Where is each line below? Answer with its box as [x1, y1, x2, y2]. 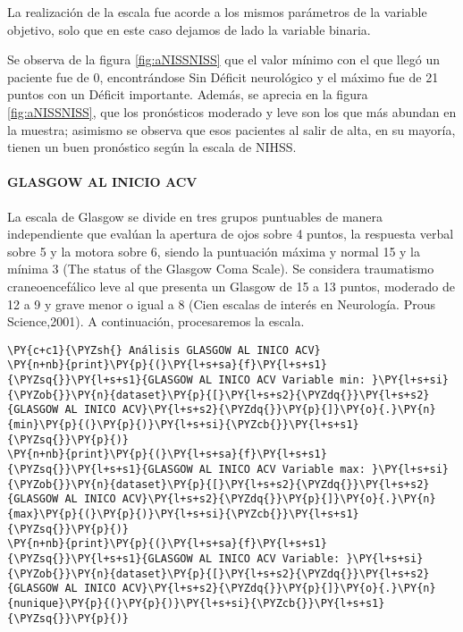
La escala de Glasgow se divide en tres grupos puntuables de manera [7, 206, 383, 225]
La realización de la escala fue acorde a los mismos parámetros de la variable [7, 3, 427, 21]
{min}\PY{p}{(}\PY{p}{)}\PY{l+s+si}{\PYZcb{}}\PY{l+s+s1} [7, 417, 359, 431]
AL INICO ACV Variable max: [198, 462, 366, 476]
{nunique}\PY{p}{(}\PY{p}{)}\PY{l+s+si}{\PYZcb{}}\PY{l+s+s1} [7, 596, 385, 610]
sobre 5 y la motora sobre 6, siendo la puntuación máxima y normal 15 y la [7, 241, 420, 260]
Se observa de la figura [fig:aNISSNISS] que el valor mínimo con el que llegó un [7, 50, 440, 69]
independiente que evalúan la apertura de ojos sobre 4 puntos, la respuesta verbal [7, 224, 454, 243]
